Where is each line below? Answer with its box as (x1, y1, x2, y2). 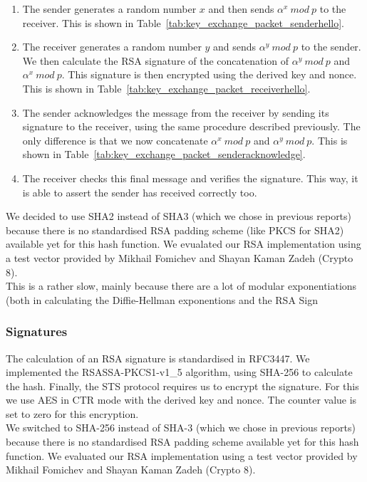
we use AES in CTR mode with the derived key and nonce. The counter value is (6, 392, 357, 407)
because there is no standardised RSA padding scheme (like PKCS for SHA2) (6, 222, 344, 237)
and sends (213, 39, 257, 54)
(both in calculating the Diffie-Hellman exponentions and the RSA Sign (6, 292, 319, 307)
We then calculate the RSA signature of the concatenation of (22, 53, 289, 68)
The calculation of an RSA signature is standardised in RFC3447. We (6, 350, 310, 365)
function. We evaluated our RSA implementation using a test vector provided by (6, 448, 358, 463)
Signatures (6, 323, 68, 340)
